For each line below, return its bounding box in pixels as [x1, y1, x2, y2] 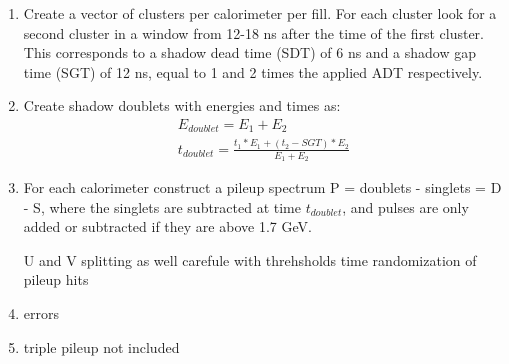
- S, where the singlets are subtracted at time [23, 196, 301, 217]
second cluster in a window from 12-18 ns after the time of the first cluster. [23, 22, 485, 43]
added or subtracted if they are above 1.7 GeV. [23, 216, 312, 237]
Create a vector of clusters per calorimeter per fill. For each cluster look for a [23, 3, 497, 23]
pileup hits [23, 269, 89, 290]
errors [23, 303, 59, 324]
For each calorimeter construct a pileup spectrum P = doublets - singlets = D [23, 177, 502, 198]
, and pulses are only [342, 196, 469, 217]
